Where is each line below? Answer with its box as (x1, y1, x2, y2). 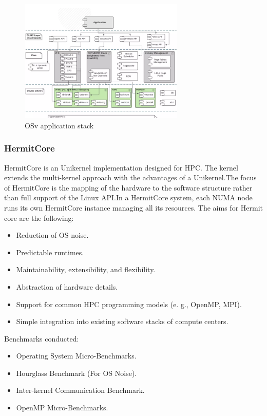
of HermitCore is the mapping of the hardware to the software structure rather (4, 182, 253, 193)
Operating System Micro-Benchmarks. (16, 350, 137, 361)
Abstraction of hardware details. (16, 281, 118, 292)
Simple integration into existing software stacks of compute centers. (16, 316, 228, 327)
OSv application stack (25, 120, 94, 130)
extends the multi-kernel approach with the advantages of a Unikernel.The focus (4, 172, 257, 183)
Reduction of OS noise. (16, 230, 89, 240)
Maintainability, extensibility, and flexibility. (16, 264, 156, 275)
